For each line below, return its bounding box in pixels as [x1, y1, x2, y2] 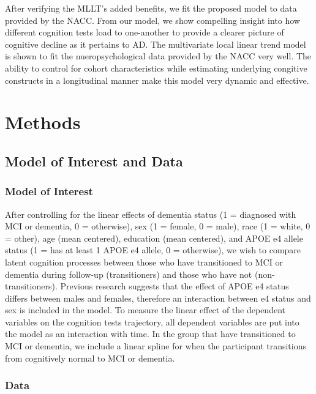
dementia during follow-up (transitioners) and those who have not [5, 267, 252, 280]
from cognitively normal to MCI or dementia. [5, 351, 175, 364]
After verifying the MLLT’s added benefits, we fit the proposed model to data [5, 2, 297, 14]
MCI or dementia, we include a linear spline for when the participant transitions [5, 340, 306, 352]
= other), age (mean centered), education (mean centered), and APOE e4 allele [5, 231, 303, 244]
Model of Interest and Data [5, 151, 183, 170]
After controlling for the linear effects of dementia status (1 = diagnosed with [5, 207, 296, 220]
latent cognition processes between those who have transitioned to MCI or [5, 255, 283, 268]
